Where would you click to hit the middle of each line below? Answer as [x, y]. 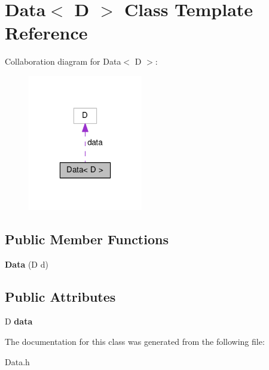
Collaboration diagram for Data [63, 61]
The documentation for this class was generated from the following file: [135, 341]
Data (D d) [27, 264]
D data [19, 321]
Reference [46, 33]
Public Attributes [60, 296]
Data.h [17, 361]
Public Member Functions [87, 239]
